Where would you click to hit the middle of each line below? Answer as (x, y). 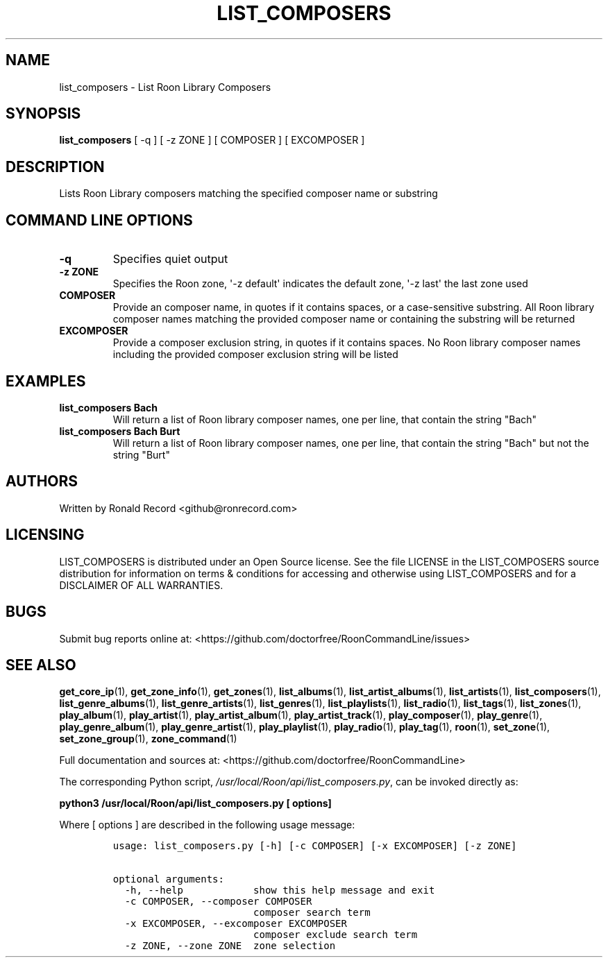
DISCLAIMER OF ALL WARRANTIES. (141, 585)
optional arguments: (168, 879)
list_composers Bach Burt (120, 431)
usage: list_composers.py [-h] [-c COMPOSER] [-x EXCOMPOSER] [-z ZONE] (315, 846)
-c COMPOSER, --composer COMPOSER (218, 902)
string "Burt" (141, 454)
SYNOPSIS (43, 114)
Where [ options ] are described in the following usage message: (207, 825)
